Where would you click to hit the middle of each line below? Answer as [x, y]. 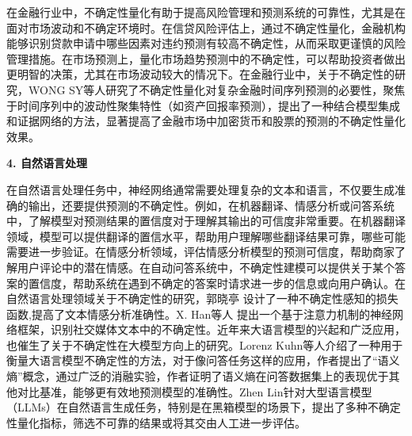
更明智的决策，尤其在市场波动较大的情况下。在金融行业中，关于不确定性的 [200, 74]
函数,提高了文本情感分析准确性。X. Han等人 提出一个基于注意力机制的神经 [199, 314]
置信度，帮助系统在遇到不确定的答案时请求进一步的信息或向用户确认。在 [217, 283]
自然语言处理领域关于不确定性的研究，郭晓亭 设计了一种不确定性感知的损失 [202, 298]
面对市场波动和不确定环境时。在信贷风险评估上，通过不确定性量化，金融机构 [206, 27]
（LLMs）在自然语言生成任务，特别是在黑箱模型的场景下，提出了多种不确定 [204, 407]
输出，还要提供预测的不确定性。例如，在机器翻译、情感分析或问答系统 [211, 205]
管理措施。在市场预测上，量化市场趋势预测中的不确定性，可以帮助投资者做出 [206, 58]
